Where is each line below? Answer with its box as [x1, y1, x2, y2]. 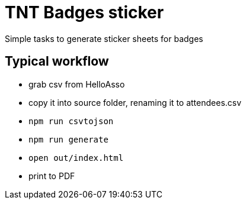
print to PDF [28, 170, 75, 181]
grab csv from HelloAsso [28, 79, 125, 89]
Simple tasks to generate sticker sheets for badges [5, 33, 203, 44]
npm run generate [28, 134, 108, 144]
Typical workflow [5, 54, 109, 69]
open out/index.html [28, 153, 124, 163]
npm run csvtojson [28, 116, 114, 126]
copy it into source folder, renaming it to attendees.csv [28, 97, 242, 108]
